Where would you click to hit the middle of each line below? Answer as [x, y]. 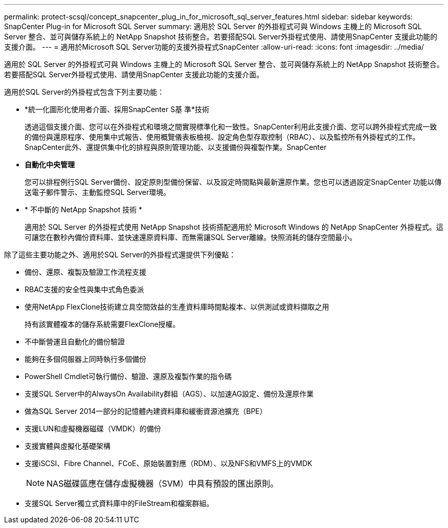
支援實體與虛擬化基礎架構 [68, 446]
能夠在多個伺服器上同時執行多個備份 [85, 359]
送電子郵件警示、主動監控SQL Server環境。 [98, 192]
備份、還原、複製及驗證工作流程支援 [85, 272]
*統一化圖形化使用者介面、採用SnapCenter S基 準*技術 [117, 109]
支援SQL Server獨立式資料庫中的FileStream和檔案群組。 [119, 503]
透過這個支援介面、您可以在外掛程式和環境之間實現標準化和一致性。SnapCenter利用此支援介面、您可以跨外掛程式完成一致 [231, 127]
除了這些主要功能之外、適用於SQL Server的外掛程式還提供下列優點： [120, 255]
